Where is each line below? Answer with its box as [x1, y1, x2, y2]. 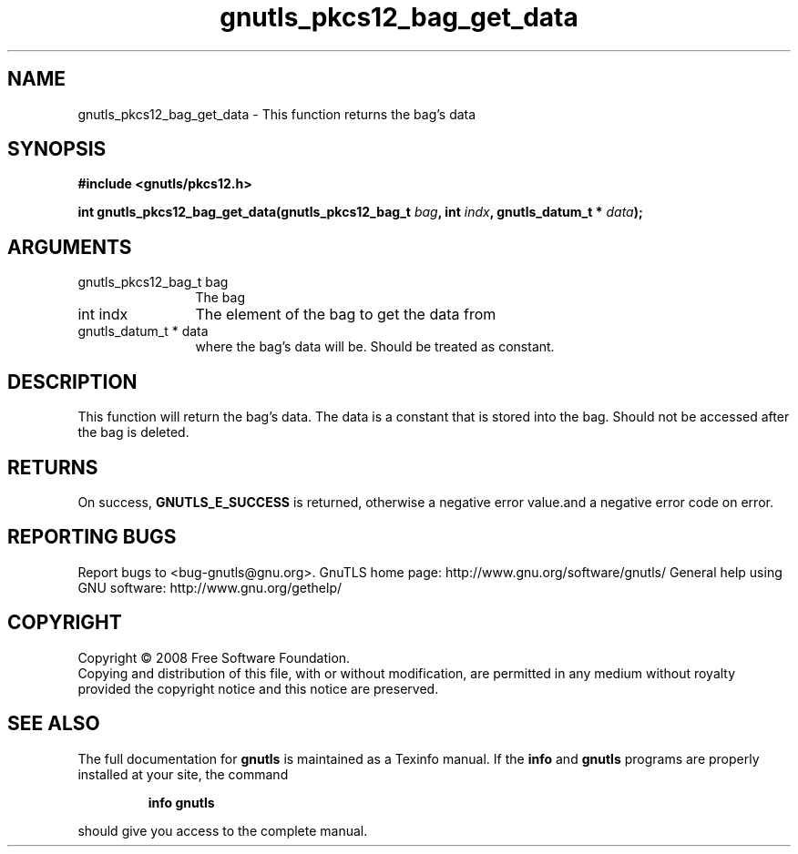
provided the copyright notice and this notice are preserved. [77, 680, 439, 696]
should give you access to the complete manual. [77, 822, 368, 839]
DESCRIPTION [7, 370, 138, 393]
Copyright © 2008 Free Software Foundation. [77, 649, 351, 666]
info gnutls [148, 794, 215, 810]
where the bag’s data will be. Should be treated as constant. [195, 339, 555, 355]
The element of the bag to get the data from [195, 305, 496, 324]
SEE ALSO [7, 712, 100, 736]
